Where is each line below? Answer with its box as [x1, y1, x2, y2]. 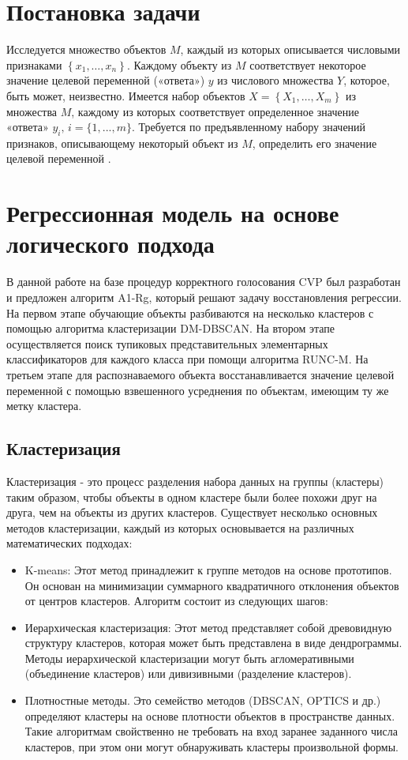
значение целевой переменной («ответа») [6, 72, 205, 88]
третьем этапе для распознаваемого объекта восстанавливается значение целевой [6, 366, 395, 382]
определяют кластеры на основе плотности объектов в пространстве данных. [24, 707, 395, 724]
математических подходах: [6, 535, 133, 551]
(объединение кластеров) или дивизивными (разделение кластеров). [24, 665, 352, 682]
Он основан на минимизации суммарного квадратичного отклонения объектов [24, 577, 399, 593]
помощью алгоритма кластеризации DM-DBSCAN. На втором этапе [6, 320, 335, 337]
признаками [6, 56, 62, 73]
